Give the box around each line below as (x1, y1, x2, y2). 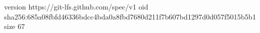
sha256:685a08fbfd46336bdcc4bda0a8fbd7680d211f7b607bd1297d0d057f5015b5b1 (4, 11, 256, 21)
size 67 (4, 21, 25, 31)
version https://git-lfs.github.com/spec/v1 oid (4, 1, 148, 11)
